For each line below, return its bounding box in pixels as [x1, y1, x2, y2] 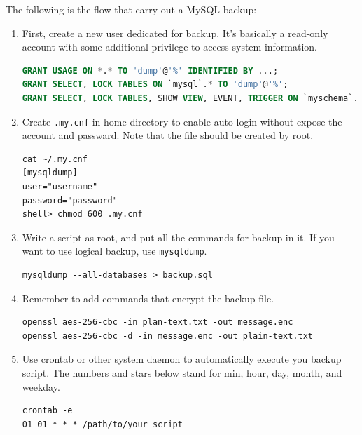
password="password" [22, 195, 118, 206]
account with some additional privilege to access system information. [22, 39, 318, 54]
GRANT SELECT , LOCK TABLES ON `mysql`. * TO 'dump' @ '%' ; [22, 79, 288, 90]
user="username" [22, 182, 98, 192]
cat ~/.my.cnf [22, 154, 88, 164]
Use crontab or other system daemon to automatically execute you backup [22, 352, 342, 366]
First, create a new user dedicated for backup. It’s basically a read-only [22, 25, 328, 40]
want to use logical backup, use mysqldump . [22, 243, 207, 258]
